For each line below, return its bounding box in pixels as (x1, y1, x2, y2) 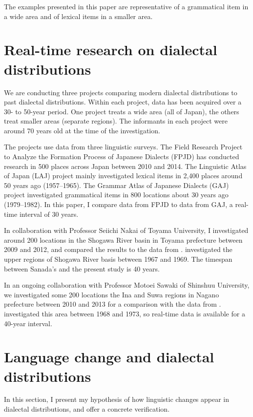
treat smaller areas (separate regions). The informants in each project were (4, 116, 228, 126)
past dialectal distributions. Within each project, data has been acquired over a (4, 97, 242, 107)
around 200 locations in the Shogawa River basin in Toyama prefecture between (4, 234, 243, 245)
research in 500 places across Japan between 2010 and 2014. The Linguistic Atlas (4, 161, 247, 171)
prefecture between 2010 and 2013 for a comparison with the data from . (4, 299, 221, 309)
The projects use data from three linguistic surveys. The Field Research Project (4, 142, 243, 152)
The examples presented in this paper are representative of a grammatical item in (4, 1, 249, 11)
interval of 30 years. (19, 208, 79, 219)
